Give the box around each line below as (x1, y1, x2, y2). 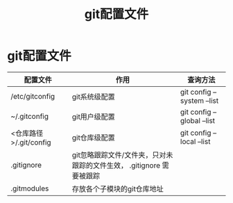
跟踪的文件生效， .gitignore (71, 161, 161, 170)
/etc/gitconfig (10, 91, 55, 101)
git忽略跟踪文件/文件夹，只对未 (71, 150, 173, 160)
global (180, 115, 201, 125)
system (180, 95, 205, 105)
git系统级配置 (71, 92, 116, 101)
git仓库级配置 (71, 133, 116, 143)
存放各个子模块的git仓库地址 (71, 184, 164, 193)
